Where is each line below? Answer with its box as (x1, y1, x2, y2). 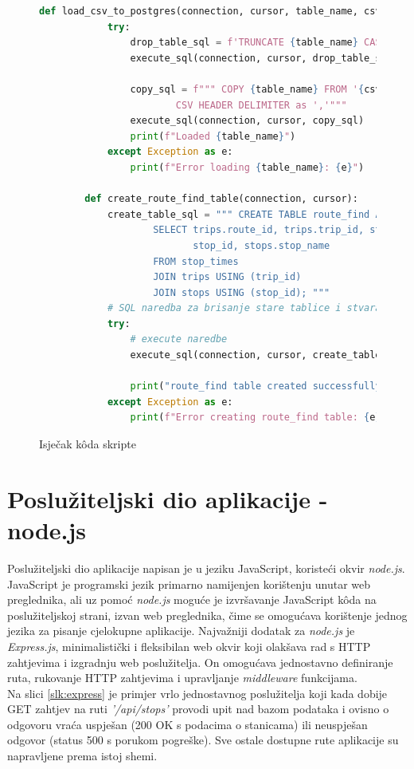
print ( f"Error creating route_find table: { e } (130, 412, 381, 424)
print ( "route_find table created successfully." (130, 381, 393, 392)
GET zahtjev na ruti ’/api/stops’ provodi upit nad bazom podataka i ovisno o (7, 700, 389, 717)
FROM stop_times (153, 255, 239, 267)
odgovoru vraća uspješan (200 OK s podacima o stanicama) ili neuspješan (7, 716, 368, 732)
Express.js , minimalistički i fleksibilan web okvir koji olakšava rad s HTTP (7, 637, 371, 654)
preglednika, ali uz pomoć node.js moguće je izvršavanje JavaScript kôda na (7, 591, 377, 608)
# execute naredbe (130, 333, 228, 345)
